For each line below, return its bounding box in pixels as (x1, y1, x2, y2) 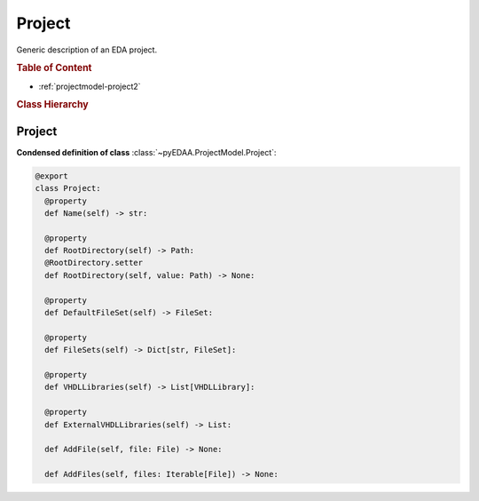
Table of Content (16, 62, 92, 75)
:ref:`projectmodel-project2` (38, 81, 141, 91)
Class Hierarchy (16, 99, 89, 111)
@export (35, 171, 68, 181)
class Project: (35, 183, 101, 194)
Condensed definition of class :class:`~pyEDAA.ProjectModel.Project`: (16, 147, 277, 157)
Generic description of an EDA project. (16, 44, 158, 55)
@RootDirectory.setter (44, 258, 144, 268)
